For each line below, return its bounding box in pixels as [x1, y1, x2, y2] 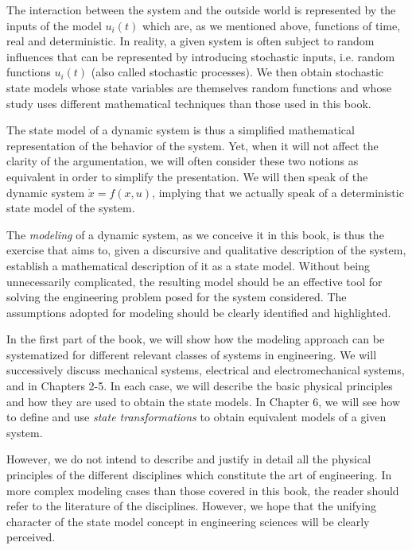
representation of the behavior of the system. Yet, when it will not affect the [6, 137, 379, 153]
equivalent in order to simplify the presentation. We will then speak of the [6, 168, 368, 184]
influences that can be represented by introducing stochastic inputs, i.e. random [6, 48, 395, 64]
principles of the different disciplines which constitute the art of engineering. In [6, 467, 392, 483]
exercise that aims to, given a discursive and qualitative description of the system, [6, 242, 406, 258]
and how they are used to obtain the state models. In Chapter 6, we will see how [6, 393, 400, 409]
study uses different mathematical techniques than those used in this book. [6, 95, 371, 111]
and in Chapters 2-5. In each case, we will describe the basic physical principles [6, 378, 393, 394]
